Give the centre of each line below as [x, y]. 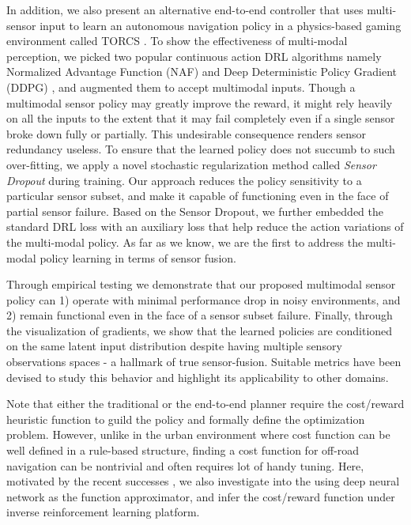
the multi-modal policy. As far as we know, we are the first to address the [185, 242]
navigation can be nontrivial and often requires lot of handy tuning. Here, [185, 465]
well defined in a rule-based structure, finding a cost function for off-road [183, 450]
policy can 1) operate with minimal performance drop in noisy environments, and [204, 299]
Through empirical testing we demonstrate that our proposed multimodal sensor [201, 284]
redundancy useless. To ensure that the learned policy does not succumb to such [201, 149]
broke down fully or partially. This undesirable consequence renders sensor [186, 133]
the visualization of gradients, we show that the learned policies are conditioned [200, 330]
